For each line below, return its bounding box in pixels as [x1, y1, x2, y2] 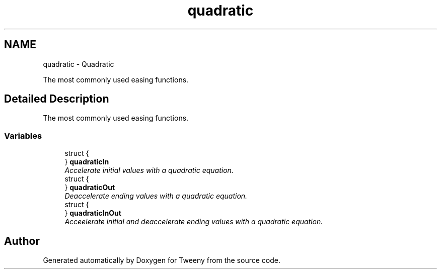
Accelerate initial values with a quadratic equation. [64, 166, 234, 175]
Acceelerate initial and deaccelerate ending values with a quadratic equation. [64, 217, 323, 226]
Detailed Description [4, 93, 109, 106]
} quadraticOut [64, 183, 115, 192]
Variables [4, 130, 42, 141]
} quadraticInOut [64, 209, 121, 218]
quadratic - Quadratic [43, 59, 114, 68]
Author [4, 234, 40, 247]
